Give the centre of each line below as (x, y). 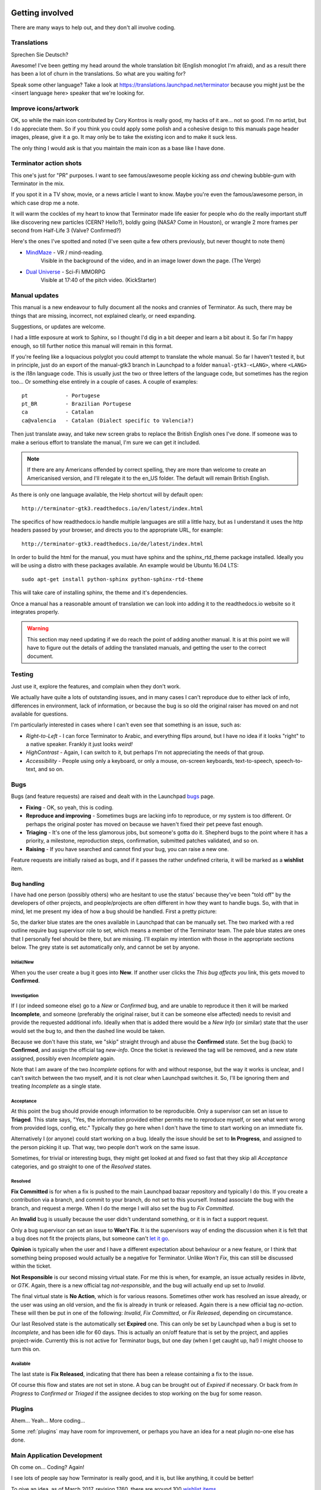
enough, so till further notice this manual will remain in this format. (92, 346)
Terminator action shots (46, 163)
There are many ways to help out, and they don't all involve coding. (93, 27)
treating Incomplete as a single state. (56, 1086)
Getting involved (42, 13)
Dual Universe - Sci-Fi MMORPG (66, 272)
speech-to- (289, 760)
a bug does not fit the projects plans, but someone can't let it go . (90, 1238)
